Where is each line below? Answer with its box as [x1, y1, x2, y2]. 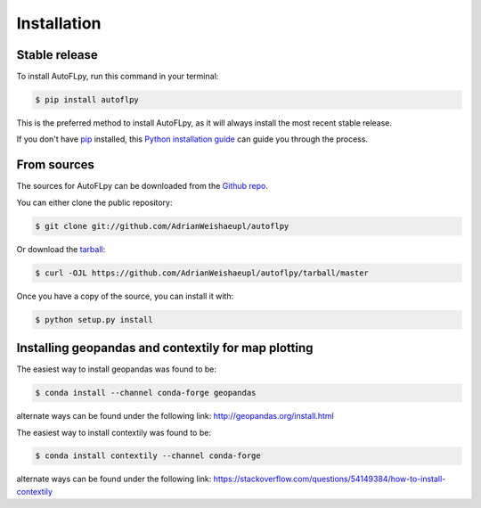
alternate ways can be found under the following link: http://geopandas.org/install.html [16, 411, 334, 422]
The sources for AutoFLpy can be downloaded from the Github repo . [16, 181, 269, 192]
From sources [16, 157, 95, 173]
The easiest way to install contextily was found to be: [16, 427, 211, 438]
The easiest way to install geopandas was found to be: [16, 364, 217, 374]
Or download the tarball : [16, 243, 106, 254]
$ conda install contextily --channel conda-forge [35, 451, 262, 461]
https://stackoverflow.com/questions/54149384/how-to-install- [213, 473, 446, 485]
